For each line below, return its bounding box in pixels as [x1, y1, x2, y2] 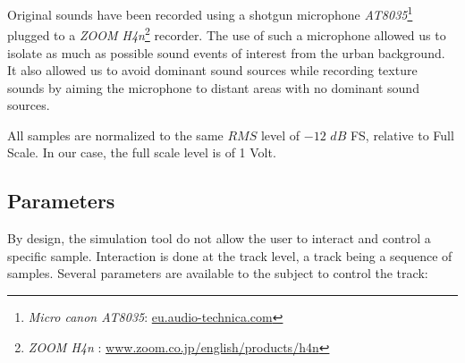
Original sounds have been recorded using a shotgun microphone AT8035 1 [7, 3, 413, 23]
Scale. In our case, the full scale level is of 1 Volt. [7, 143, 276, 162]
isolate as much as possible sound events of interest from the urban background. [7, 43, 445, 62]
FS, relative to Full [350, 125, 454, 144]
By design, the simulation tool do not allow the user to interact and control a [7, 229, 431, 248]
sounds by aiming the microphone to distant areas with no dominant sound [7, 78, 419, 97]
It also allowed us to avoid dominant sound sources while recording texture [7, 61, 418, 80]
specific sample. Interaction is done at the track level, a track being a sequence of [7, 246, 452, 265]
